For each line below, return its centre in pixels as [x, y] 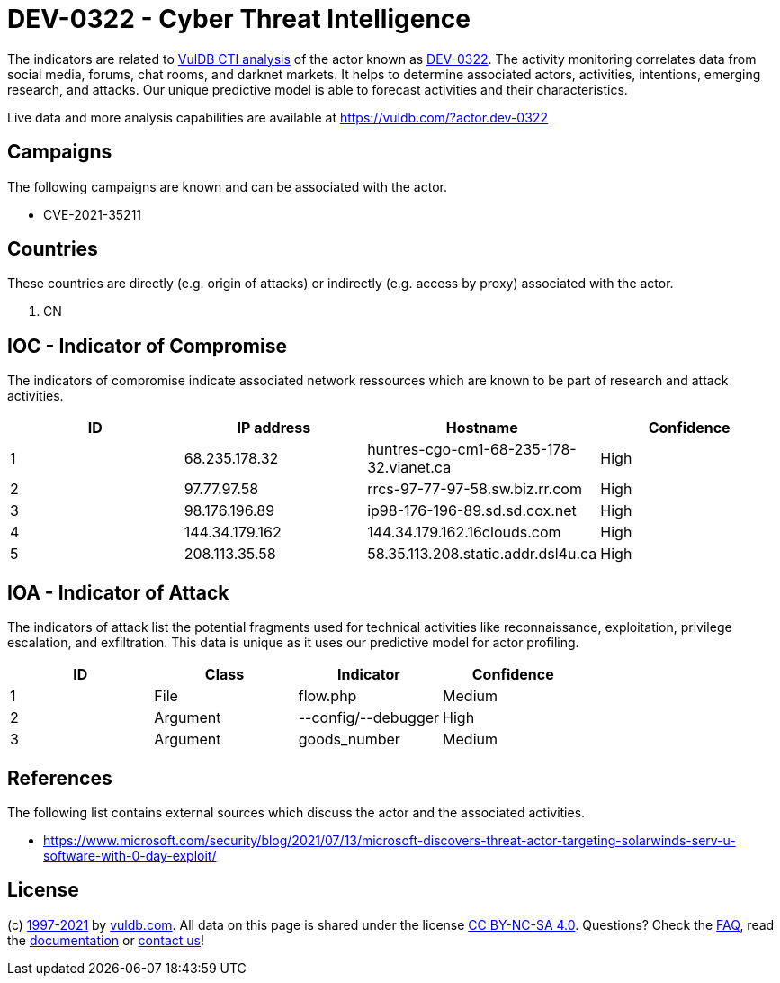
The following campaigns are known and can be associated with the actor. [227, 186]
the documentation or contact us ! [106, 940]
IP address [274, 428]
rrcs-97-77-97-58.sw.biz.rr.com [475, 489]
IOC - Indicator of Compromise [147, 346]
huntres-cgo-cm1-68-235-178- [472, 450]
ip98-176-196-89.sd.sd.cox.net [472, 511]
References [60, 778]
